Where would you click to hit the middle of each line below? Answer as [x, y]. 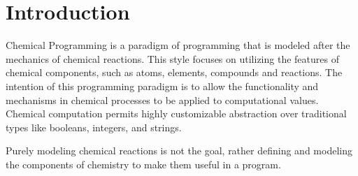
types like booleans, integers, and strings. [94, 127]
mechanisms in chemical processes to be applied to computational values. [162, 100]
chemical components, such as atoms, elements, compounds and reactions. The [174, 72]
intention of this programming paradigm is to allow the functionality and [162, 86]
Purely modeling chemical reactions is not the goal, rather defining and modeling [179, 151]
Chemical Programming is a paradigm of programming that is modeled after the [178, 45]
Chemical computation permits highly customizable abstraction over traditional [176, 113]
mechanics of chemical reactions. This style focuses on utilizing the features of [172, 58]
